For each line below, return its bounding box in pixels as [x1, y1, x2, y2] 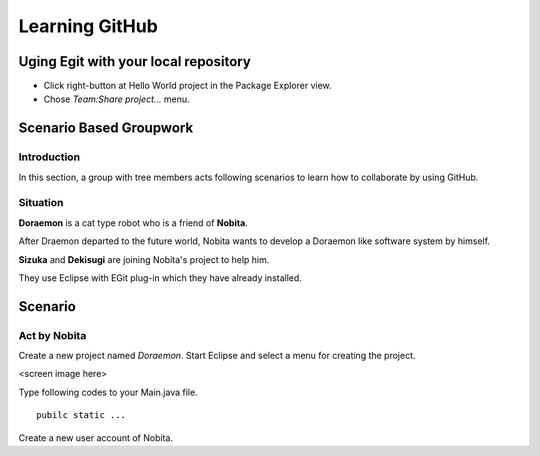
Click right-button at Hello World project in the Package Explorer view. [43, 80, 332, 92]
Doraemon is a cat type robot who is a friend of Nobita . [18, 216, 249, 229]
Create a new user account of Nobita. [18, 431, 174, 444]
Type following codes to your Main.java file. [18, 386, 199, 398]
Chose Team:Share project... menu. [43, 93, 190, 105]
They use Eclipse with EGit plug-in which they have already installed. [18, 271, 302, 284]
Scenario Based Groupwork [18, 120, 194, 137]
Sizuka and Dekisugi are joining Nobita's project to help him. [18, 253, 270, 265]
